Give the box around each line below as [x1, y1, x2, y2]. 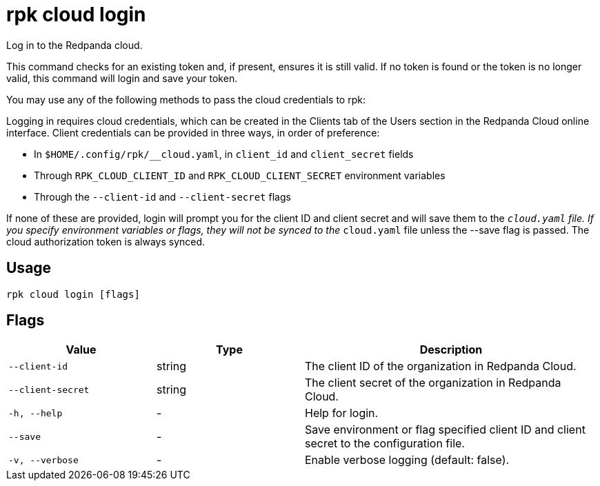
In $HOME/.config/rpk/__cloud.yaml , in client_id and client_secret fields [34, 148, 414, 160]
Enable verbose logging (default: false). [305, 453, 510, 467]
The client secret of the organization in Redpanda [305, 376, 561, 390]
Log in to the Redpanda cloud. [6, 39, 143, 51]
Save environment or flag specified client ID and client [305, 423, 586, 437]
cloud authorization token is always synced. [6, 235, 206, 247]
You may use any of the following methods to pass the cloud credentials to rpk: [6, 93, 366, 105]
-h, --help [8, 407, 63, 418]
